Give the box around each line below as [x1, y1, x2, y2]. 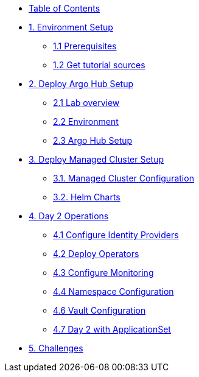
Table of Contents [29, 3, 100, 13]
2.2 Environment [53, 116, 119, 127]
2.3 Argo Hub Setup [53, 135, 133, 146]
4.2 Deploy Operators [53, 248, 139, 259]
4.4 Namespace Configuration [53, 286, 174, 297]
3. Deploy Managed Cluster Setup [29, 154, 164, 164]
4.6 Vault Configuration [53, 305, 146, 315]
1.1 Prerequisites [53, 41, 117, 51]
